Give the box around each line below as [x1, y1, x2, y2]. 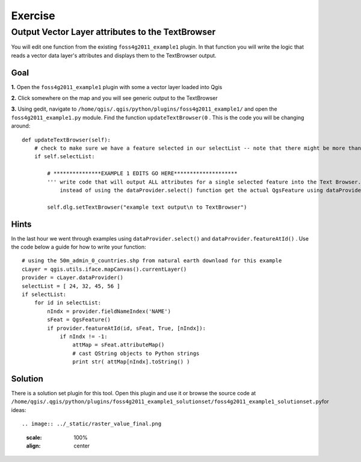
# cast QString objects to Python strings [72, 350, 200, 357]
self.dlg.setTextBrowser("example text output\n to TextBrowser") [47, 203, 247, 211]
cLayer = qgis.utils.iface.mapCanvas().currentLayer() [22, 265, 187, 273]
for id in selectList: [34, 300, 102, 306]
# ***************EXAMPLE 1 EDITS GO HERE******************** [47, 170, 238, 177]
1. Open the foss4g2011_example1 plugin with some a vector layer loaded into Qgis [11, 83, 223, 90]
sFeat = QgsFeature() [47, 316, 111, 323]
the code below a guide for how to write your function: [11, 244, 147, 251]
